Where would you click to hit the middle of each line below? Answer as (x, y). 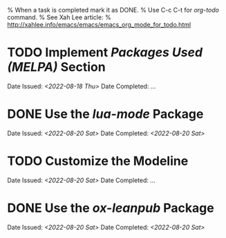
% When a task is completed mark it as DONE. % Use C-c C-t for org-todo (113, 10)
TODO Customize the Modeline (98, 161)
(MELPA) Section (56, 67)
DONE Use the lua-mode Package (105, 114)
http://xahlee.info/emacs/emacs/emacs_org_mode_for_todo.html (99, 24)
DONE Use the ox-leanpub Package (111, 208)
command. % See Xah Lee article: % (59, 17)
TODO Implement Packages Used (105, 53)
